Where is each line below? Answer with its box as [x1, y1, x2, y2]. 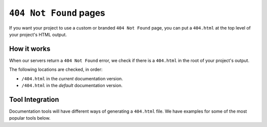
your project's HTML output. [9, 32, 67, 37]
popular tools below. [9, 115, 50, 121]
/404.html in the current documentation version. [21, 75, 123, 81]
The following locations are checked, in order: [9, 66, 103, 72]
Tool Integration [9, 95, 59, 103]
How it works [9, 44, 50, 53]
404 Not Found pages [9, 7, 106, 18]
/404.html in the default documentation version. [21, 83, 123, 89]
